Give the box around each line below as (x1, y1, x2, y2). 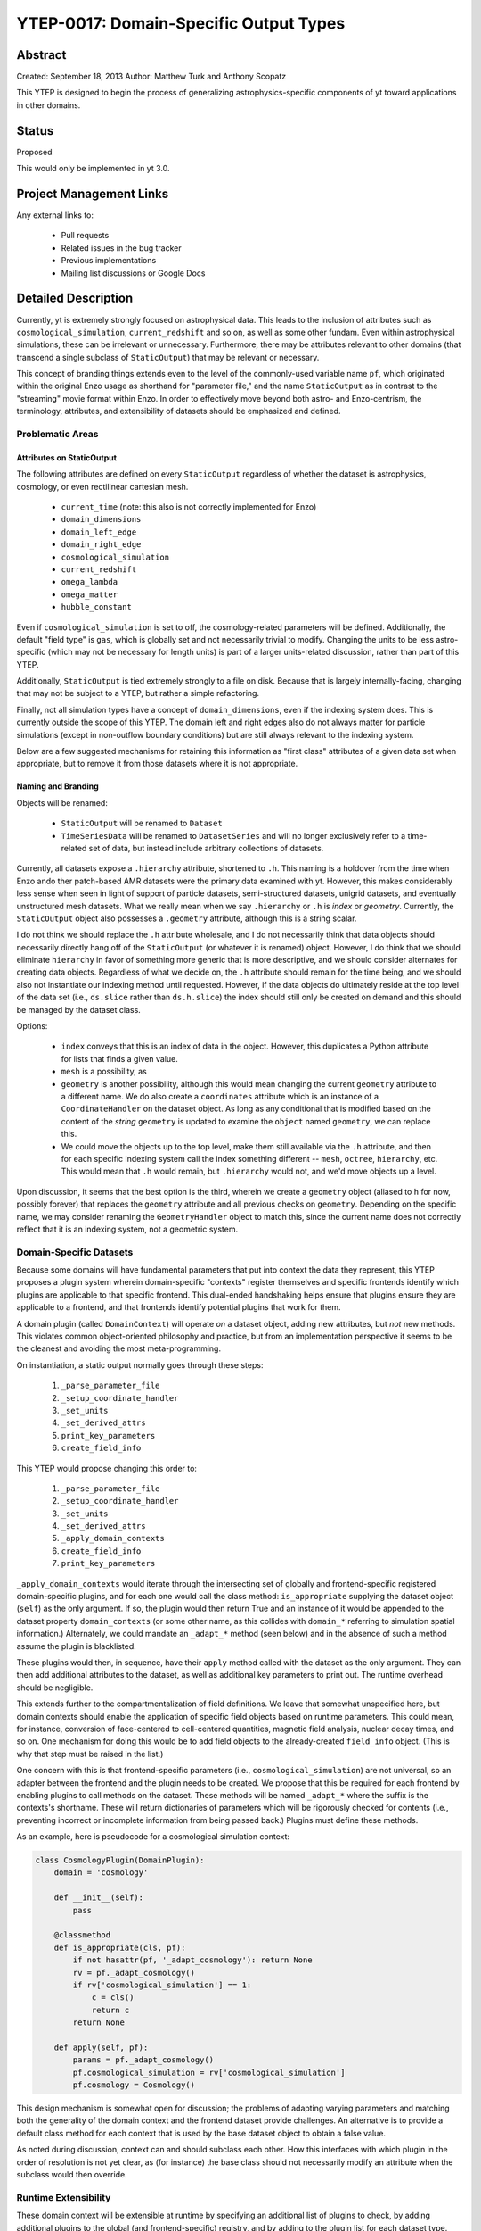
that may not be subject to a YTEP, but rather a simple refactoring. (16, 688, 260, 699)
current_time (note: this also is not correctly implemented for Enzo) (61, 501, 317, 512)
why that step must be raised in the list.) (16, 1748, 164, 1759)
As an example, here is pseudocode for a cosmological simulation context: (16, 1831, 289, 1842)
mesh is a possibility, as (61, 1066, 147, 1077)
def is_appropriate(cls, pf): (53, 1942, 186, 1953)
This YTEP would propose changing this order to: (16, 1463, 198, 1473)
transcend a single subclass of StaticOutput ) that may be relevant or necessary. (16, 352, 320, 362)
